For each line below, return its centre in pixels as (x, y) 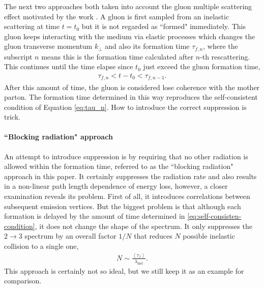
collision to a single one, (41, 246)
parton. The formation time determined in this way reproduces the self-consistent (131, 97)
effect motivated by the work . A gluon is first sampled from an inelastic (117, 16)
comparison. (23, 281)
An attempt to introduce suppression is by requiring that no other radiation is (126, 156)
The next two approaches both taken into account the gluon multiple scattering (128, 6)
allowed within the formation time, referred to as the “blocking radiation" (119, 166)
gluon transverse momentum (48, 46)
